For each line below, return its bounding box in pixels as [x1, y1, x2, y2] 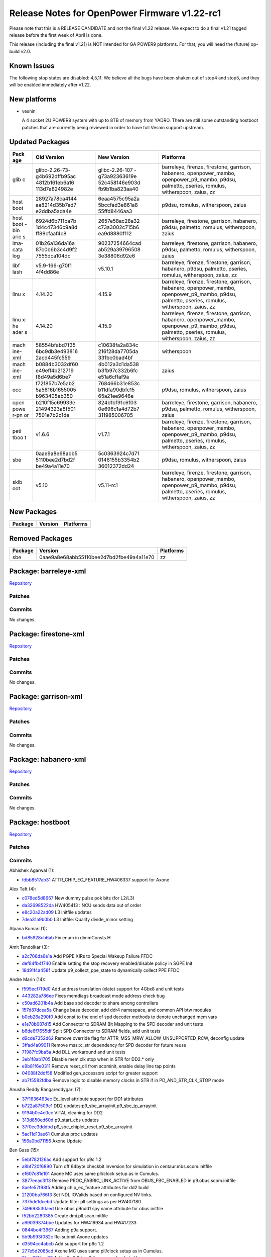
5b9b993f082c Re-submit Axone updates [22, 1234, 108, 1240]
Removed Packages [9, 534, 73, 543]
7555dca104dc [35, 252, 71, 259]
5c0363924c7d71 [98, 450, 140, 457]
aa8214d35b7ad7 [35, 201, 77, 208]
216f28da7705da [98, 347, 139, 354]
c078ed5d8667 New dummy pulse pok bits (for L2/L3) [22, 895, 134, 901]
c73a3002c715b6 [98, 224, 140, 231]
